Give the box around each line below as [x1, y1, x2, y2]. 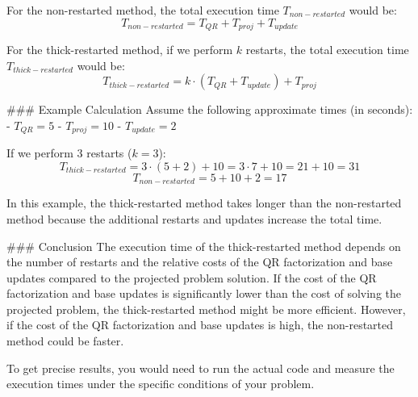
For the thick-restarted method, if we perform [6, 41, 233, 58]
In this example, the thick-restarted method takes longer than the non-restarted [6, 194, 402, 211]
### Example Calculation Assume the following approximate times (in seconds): [6, 101, 413, 118]
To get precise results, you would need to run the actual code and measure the [6, 359, 395, 376]
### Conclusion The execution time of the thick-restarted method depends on [6, 237, 401, 254]
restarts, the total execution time [245, 41, 409, 58]
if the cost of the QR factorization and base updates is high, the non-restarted [6, 316, 394, 333]
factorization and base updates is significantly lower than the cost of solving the [6, 285, 401, 302]
